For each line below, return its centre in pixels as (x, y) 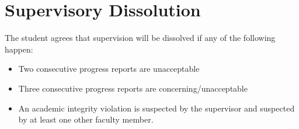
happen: (19, 49)
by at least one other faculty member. (86, 119)
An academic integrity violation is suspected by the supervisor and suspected (157, 108)
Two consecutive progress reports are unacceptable (109, 69)
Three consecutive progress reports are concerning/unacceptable (133, 88)
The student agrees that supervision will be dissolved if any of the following (140, 38)
